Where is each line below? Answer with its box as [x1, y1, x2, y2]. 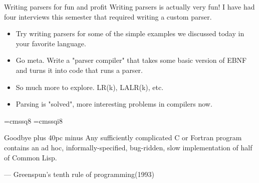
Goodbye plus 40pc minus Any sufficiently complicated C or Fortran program [4, 132, 242, 143]
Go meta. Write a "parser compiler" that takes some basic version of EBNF [16, 55, 247, 65]
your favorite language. [16, 38, 86, 48]
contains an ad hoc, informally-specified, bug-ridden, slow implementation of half [4, 142, 252, 152]
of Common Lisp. [4, 152, 57, 162]
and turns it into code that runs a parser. [16, 64, 143, 75]
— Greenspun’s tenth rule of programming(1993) [4, 169, 154, 179]
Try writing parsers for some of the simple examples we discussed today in [16, 28, 244, 39]
